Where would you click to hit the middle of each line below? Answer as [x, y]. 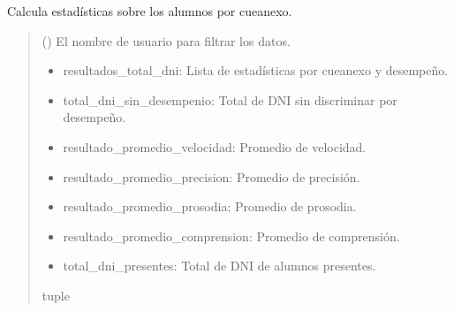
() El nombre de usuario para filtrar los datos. [166, 40]
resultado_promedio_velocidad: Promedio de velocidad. [215, 146]
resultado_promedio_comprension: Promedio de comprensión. [231, 236]
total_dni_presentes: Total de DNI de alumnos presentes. [219, 266]
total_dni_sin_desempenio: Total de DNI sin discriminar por [230, 99]
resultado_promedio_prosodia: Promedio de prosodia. [210, 206]
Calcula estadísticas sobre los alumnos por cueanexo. [150, 11]
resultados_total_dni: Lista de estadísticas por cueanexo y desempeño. [256, 70]
